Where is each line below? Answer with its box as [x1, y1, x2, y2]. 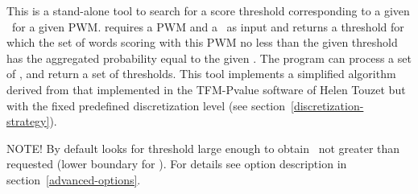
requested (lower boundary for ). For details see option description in [6, 155, 347, 172]
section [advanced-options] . [6, 171, 141, 188]
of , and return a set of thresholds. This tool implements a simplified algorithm [6, 65, 396, 82]
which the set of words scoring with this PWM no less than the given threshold [6, 34, 398, 51]
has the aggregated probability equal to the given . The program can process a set [6, 49, 412, 66]
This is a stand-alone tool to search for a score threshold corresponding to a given [6, 2, 410, 19]
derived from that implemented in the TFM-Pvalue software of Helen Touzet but [6, 80, 406, 97]
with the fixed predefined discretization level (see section [6, 97, 286, 114]
